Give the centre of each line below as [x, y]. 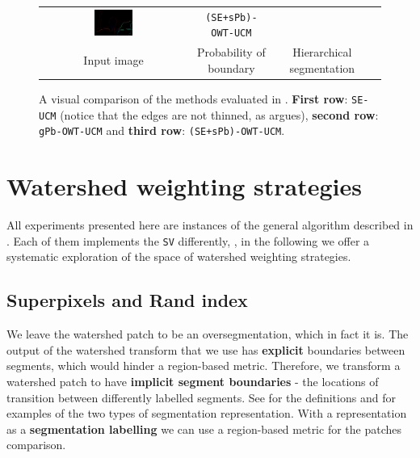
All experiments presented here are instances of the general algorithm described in [210, 225]
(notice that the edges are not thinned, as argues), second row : [219, 114]
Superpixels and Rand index [127, 300]
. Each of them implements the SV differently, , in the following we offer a [188, 240]
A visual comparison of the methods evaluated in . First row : [193, 99]
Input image [113, 60]
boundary [231, 67]
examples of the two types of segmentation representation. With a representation [207, 413]
